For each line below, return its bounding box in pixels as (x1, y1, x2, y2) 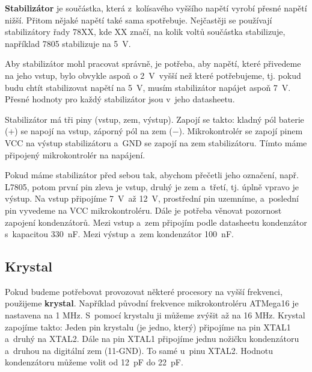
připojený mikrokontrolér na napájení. (5, 148, 145, 161)
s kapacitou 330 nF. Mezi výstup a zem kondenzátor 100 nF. (5, 228, 234, 240)
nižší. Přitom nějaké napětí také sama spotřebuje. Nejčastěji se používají (5, 13, 272, 26)
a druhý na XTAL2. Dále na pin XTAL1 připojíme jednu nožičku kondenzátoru (5, 332, 299, 345)
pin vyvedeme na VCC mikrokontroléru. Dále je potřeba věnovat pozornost (5, 203, 282, 216)
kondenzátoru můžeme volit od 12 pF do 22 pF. (5, 356, 183, 368)
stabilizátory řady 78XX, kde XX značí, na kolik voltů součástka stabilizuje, (5, 25, 286, 38)
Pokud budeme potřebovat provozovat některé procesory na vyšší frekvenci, (5, 285, 283, 297)
